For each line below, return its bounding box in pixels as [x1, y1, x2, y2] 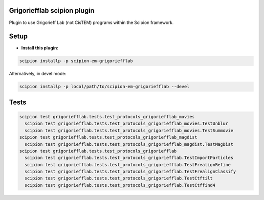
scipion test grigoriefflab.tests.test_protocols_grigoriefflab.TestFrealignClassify [24, 169, 236, 175]
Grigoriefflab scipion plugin [9, 6, 95, 15]
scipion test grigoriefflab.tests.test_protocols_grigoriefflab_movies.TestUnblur [24, 121, 228, 127]
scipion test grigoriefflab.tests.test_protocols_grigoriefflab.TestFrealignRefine [24, 162, 231, 167]
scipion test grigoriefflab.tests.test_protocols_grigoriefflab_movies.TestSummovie [24, 128, 234, 133]
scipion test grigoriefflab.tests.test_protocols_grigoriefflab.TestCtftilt [24, 176, 213, 181]
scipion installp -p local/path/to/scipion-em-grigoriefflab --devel [19, 84, 190, 89]
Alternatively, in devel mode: [9, 71, 66, 77]
